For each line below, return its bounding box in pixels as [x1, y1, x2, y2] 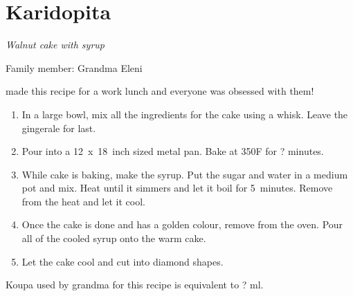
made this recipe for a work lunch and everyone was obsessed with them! [6, 84, 314, 98]
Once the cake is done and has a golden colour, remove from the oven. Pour [21, 217, 343, 232]
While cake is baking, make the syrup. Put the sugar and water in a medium [21, 167, 348, 181]
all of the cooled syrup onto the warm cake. [21, 231, 206, 246]
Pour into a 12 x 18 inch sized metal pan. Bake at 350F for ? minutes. [21, 144, 324, 158]
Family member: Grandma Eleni [6, 60, 143, 75]
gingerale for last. [21, 120, 96, 135]
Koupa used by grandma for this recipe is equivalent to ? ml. [6, 277, 264, 292]
